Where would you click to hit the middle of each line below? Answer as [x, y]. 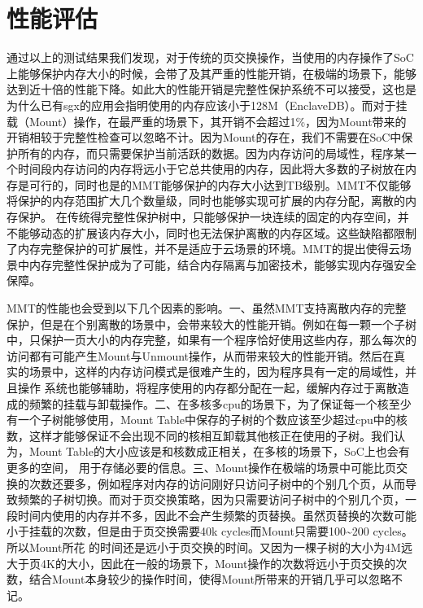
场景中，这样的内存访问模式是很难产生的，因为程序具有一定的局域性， [217, 372]
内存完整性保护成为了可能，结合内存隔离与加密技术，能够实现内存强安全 [222, 264]
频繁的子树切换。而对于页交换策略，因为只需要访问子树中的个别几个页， [211, 499]
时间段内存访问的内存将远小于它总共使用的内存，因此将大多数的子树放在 [211, 169]
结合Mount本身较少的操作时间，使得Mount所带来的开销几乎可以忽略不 [216, 579]
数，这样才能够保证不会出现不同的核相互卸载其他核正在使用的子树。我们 [200, 435]
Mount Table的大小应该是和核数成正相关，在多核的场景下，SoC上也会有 [219, 451]
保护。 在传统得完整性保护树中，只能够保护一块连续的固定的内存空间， [207, 217]
